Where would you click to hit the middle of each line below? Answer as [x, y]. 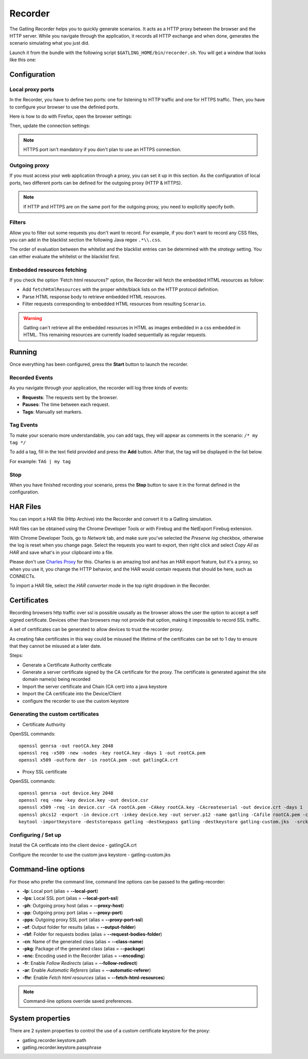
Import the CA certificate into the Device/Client [72, 694]
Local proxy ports [32, 89]
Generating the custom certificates [54, 714]
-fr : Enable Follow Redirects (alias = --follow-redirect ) [80, 963]
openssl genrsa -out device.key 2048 [66, 793]
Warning [33, 318]
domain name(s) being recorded [56, 679]
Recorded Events [31, 377]
